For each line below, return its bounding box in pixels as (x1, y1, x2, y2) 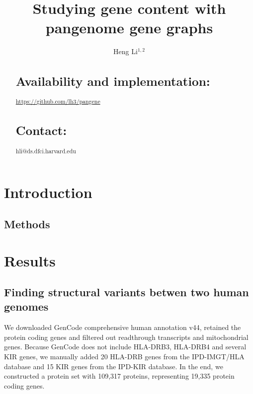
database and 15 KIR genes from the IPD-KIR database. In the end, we (4, 361, 223, 371)
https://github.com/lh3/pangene (15, 97, 100, 106)
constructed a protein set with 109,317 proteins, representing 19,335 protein (4, 371, 235, 381)
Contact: (15, 122, 67, 139)
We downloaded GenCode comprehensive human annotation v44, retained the (4, 322, 241, 332)
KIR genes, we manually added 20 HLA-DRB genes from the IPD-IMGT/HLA (4, 351, 245, 362)
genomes (4, 299, 49, 314)
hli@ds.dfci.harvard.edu (15, 146, 76, 155)
